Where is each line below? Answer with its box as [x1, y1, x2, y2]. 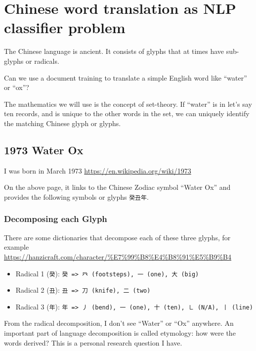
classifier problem [4, 17, 126, 38]
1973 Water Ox [4, 142, 84, 157]
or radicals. [26, 55, 59, 66]
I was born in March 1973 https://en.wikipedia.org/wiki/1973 [4, 165, 191, 175]
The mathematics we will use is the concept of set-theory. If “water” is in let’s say [4, 98, 252, 109]
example [4, 242, 29, 252]
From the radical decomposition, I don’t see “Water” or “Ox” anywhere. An [4, 318, 234, 328]
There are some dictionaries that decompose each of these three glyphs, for [4, 232, 231, 242]
